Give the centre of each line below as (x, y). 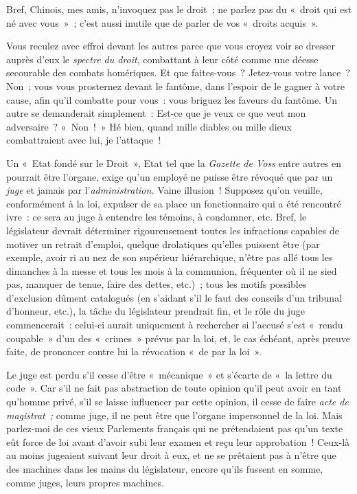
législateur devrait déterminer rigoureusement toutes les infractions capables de (173, 230)
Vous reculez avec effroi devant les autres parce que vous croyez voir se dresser (171, 46)
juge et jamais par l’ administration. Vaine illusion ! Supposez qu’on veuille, (164, 190)
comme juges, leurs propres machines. (85, 482)
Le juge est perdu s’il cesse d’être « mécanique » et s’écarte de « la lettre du (169, 374)
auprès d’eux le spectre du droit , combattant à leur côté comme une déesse (162, 59)
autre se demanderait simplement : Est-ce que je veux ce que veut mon (156, 113)
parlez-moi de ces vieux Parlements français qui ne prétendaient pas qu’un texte (175, 428)
